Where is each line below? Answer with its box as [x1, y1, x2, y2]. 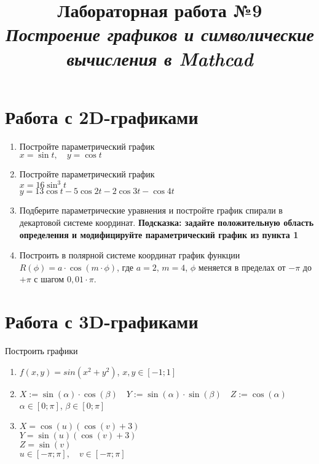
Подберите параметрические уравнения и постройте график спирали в [19, 204, 283, 217]
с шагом [34, 273, 65, 285]
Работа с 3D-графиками [5, 309, 199, 334]
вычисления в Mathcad [66, 45, 253, 71]
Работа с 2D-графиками [5, 104, 199, 129]
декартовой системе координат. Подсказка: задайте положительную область [19, 215, 314, 228]
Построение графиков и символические [6, 21, 314, 47]
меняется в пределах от [198, 260, 286, 273]
